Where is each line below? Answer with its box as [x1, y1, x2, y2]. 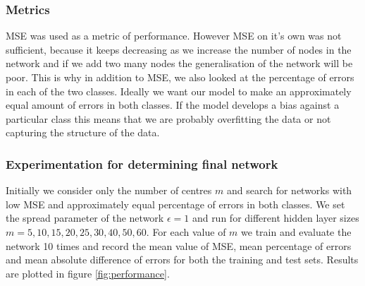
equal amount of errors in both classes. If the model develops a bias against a [6, 97, 340, 112]
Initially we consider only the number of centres [6, 183, 212, 198]
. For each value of [146, 224, 226, 239]
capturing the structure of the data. [6, 125, 160, 140]
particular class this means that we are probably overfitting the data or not [6, 111, 331, 126]
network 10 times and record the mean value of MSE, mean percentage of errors [6, 238, 352, 253]
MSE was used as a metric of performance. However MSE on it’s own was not [6, 28, 342, 43]
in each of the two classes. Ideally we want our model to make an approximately [6, 83, 352, 98]
